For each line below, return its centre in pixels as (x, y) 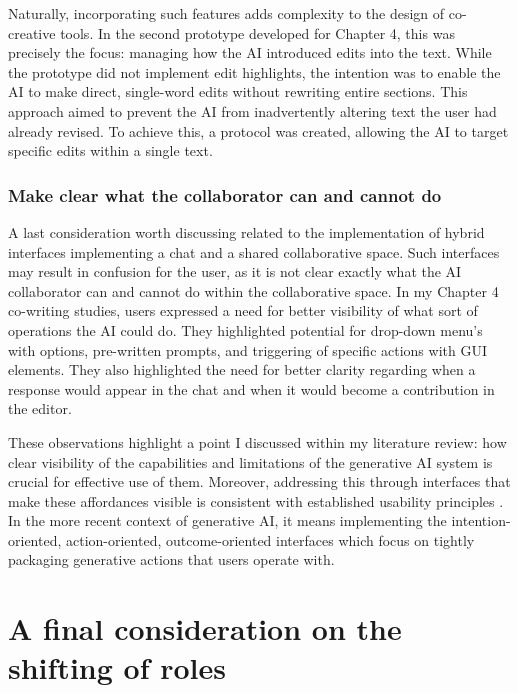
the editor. (40, 408)
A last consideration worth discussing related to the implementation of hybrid (246, 231)
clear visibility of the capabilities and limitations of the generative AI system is (250, 461)
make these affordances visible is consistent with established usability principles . (256, 500)
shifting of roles (117, 667)
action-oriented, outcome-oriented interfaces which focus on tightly (270, 539)
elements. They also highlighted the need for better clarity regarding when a (242, 369)
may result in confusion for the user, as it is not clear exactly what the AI (235, 271)
